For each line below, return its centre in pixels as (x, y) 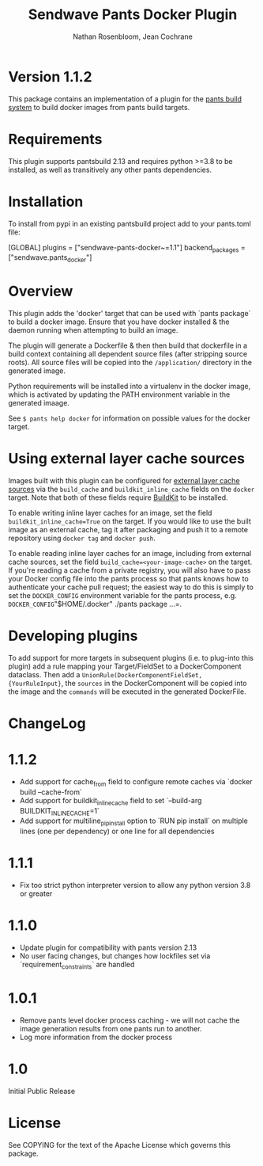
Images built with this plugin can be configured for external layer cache (124, 481)
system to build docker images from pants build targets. (99, 107)
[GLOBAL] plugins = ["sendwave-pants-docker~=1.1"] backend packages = (127, 248)
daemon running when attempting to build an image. (93, 330)
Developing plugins (73, 636)
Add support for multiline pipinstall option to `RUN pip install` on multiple (134, 822)
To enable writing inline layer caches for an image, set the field (110, 513)
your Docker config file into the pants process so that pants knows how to (128, 579)
